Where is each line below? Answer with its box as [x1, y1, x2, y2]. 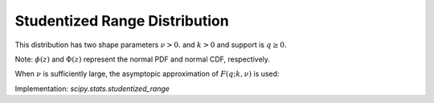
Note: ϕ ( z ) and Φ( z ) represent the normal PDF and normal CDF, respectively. [14, 54, 271, 64]
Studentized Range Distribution [14, 12, 229, 30]
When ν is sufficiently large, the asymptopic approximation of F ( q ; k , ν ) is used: [14, 69, 280, 79]
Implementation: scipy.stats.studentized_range [14, 84, 170, 93]
